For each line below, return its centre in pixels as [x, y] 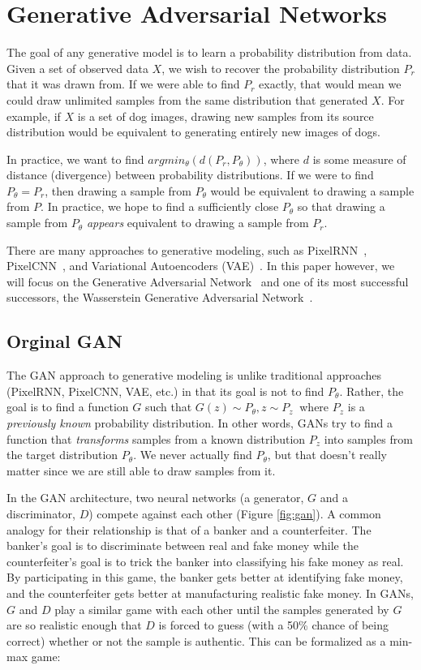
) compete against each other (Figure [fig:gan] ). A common [235, 513]
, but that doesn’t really [327, 455]
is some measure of [359, 159]
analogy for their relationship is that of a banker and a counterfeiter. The [189, 529]
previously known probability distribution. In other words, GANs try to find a [200, 423]
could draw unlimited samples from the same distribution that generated [187, 99]
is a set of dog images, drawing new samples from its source [226, 116]
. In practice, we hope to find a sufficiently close [160, 206]
